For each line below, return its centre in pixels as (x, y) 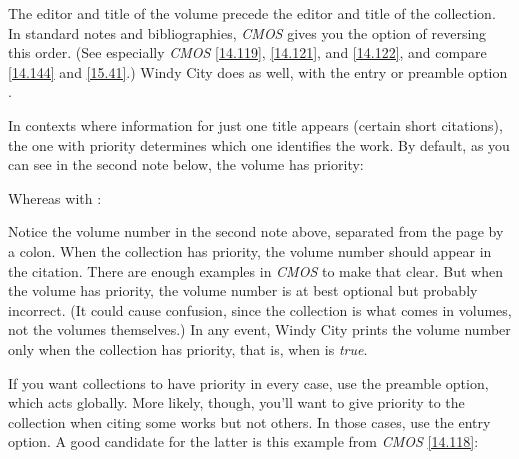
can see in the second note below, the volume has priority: (186, 164)
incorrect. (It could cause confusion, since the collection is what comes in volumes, (260, 309)
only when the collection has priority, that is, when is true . (188, 348)
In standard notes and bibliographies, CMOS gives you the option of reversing (247, 32)
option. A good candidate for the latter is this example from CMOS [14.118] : (243, 441)
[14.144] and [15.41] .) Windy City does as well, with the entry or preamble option (258, 71)
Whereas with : (55, 197)
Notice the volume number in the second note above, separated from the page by (256, 231)
